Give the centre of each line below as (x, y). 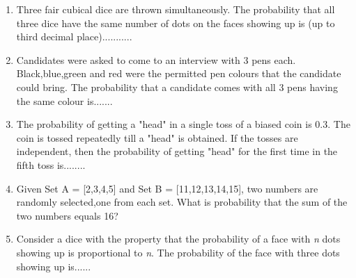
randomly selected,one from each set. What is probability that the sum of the (182, 202)
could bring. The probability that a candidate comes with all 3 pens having (177, 87)
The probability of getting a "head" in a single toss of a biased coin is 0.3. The (183, 124)
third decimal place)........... (74, 36)
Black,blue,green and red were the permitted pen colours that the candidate (179, 73)
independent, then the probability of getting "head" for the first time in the (177, 151)
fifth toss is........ (51, 164)
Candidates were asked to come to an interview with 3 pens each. (156, 59)
